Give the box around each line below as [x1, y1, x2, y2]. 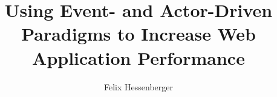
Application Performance [32, 45, 245, 70]
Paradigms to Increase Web [21, 21, 256, 46]
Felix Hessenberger [104, 80, 173, 93]
